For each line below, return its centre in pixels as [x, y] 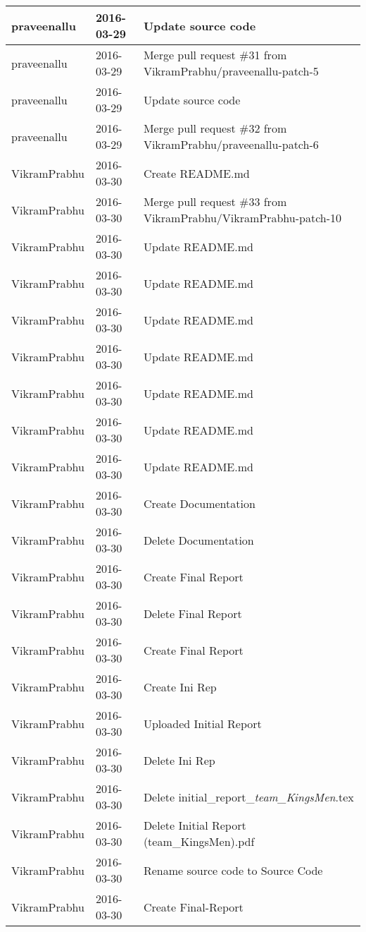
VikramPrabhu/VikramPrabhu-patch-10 [242, 218]
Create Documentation [199, 503]
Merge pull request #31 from [215, 55]
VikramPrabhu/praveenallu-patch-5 [231, 71]
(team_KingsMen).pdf [199, 841]
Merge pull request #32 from [215, 128]
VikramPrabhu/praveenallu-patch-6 [231, 144]
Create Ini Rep [180, 686]
